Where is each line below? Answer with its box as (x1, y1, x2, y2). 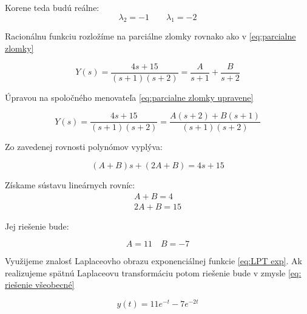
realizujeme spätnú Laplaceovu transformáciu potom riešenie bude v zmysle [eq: (5, 266, 302, 279)
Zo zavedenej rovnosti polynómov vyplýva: (5, 140, 163, 153)
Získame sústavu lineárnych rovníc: (5, 178, 135, 191)
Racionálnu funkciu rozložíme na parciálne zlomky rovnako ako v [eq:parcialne (5, 30, 296, 43)
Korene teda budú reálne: (5, 1, 100, 13)
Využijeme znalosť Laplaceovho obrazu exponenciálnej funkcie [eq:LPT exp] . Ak (5, 254, 302, 267)
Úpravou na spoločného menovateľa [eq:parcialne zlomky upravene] (5, 90, 254, 103)
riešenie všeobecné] (5, 278, 75, 291)
